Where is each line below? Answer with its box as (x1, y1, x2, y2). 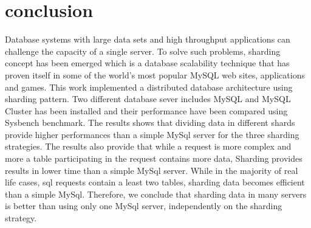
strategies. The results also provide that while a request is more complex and (5, 140, 292, 153)
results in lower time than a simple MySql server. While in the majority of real (5, 164, 298, 176)
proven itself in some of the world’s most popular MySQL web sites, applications (5, 68, 305, 81)
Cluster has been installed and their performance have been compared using (5, 104, 288, 117)
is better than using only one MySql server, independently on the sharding (5, 199, 282, 212)
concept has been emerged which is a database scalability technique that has (5, 57, 290, 69)
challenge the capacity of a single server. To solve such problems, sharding (5, 44, 281, 57)
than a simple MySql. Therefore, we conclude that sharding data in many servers (5, 187, 307, 200)
